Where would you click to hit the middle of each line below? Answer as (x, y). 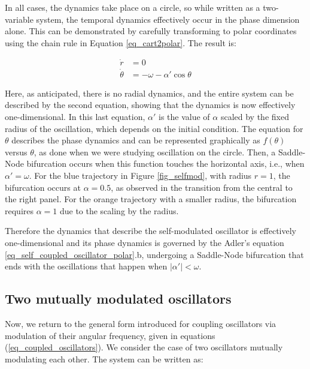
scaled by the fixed (255, 117)
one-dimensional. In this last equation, (75, 117)
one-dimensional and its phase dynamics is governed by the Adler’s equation (145, 242)
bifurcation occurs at (43, 187)
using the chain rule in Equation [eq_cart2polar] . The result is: (121, 42)
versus (16, 151)
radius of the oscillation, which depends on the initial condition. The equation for (154, 128)
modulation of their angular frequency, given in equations (110, 335)
